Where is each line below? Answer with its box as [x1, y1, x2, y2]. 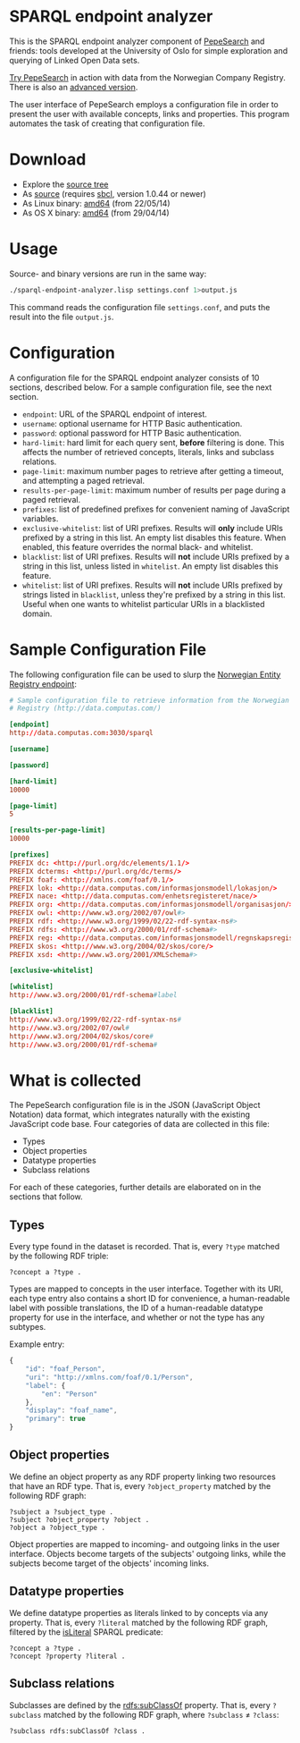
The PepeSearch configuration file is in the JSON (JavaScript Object [9, 1100, 261, 1111]
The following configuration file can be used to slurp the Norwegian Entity [9, 669, 281, 680]
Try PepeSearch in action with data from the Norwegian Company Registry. [9, 72, 286, 82]
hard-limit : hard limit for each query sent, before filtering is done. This [21, 436, 285, 448]
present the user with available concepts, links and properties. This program [9, 108, 290, 119]
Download [9, 149, 87, 170]
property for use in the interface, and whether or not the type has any [9, 1312, 265, 1323]
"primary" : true [25, 1415, 87, 1424]
